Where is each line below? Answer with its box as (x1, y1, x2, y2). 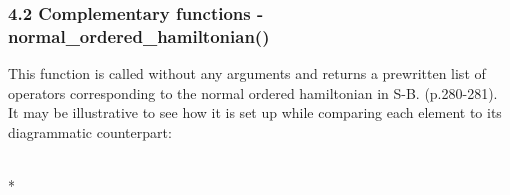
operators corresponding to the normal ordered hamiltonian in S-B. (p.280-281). (8, 82, 498, 103)
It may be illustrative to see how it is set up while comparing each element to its (8, 102, 502, 123)
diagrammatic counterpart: (8, 121, 172, 142)
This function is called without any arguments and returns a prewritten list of (8, 63, 486, 84)
